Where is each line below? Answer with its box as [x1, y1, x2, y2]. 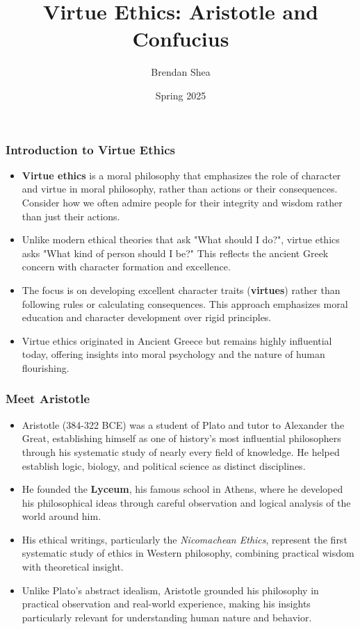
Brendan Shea [151, 65, 211, 79]
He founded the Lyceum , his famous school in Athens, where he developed [22, 482, 343, 496]
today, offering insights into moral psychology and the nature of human [22, 347, 325, 361]
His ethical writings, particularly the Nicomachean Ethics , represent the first [22, 532, 347, 546]
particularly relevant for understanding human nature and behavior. [22, 610, 312, 624]
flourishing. [22, 360, 69, 375]
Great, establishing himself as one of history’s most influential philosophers [22, 431, 341, 446]
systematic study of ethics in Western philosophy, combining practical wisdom [22, 546, 354, 560]
